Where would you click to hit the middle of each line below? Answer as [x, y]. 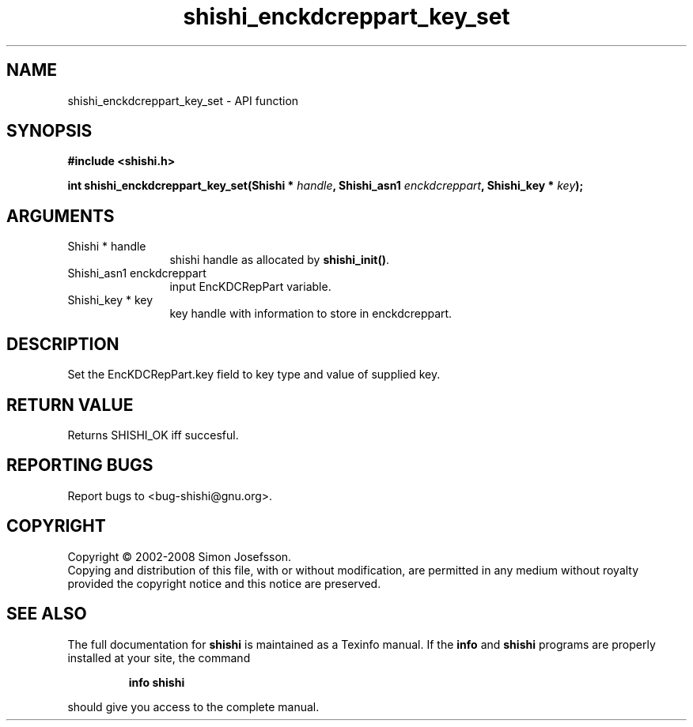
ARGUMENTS [61, 216]
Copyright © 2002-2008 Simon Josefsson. [180, 556]
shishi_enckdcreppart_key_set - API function [183, 100]
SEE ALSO [47, 614]
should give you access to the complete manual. [193, 706]
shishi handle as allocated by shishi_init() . [279, 260]
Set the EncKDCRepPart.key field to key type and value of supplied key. [254, 375]
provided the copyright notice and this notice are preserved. [224, 583]
